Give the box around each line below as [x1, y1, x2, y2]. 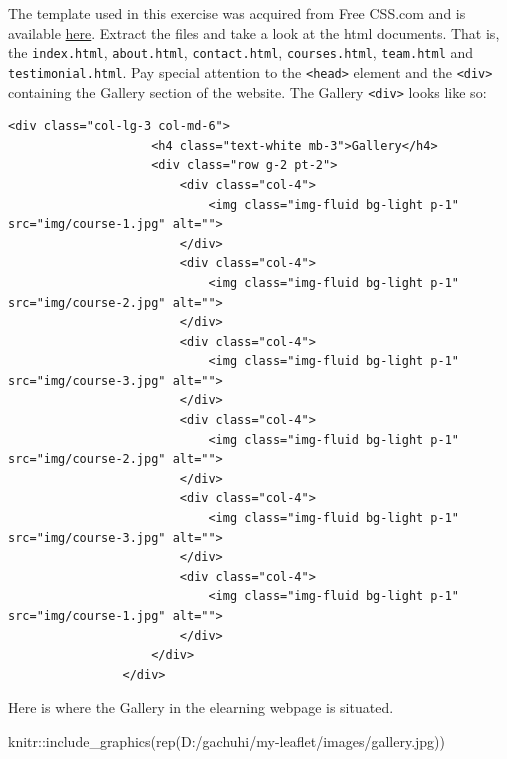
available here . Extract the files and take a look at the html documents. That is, [8, 22, 500, 43]
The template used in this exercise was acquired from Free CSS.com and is [8, 3, 466, 23]
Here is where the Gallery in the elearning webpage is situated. [8, 697, 394, 718]
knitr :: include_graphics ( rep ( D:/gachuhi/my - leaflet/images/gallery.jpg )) [8, 730, 446, 751]
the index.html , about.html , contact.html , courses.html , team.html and [8, 42, 474, 63]
